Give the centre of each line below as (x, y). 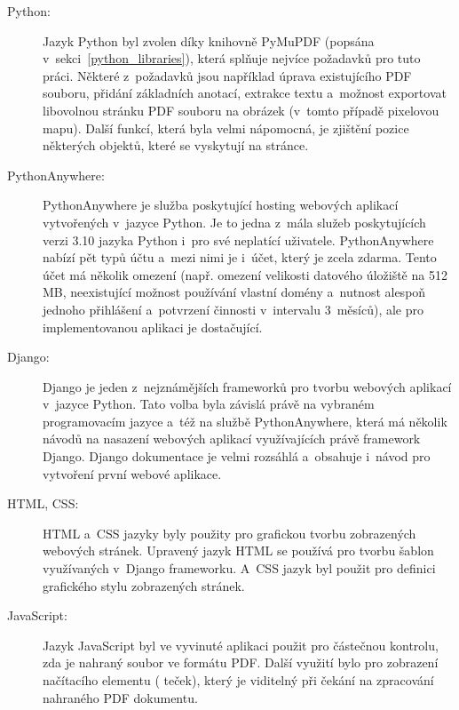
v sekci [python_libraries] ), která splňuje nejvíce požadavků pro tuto (232, 58)
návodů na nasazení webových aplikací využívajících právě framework (232, 439)
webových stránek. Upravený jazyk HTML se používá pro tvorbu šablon (238, 550)
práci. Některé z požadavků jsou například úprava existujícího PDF (227, 75)
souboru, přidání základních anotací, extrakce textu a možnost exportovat (245, 93)
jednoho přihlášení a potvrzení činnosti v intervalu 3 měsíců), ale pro (233, 309)
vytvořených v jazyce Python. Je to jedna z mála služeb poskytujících (234, 222)
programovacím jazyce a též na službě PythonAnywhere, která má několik (245, 421)
